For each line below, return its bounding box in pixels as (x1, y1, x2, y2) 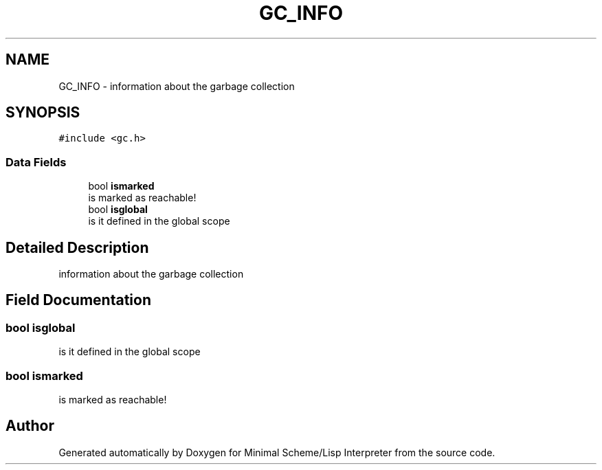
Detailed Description (5, 238, 149, 256)
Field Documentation (5, 291, 151, 309)
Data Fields (5, 155, 67, 169)
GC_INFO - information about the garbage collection (58, 80, 295, 92)
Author (5, 417, 54, 435)
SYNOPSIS (5, 104, 80, 122)
